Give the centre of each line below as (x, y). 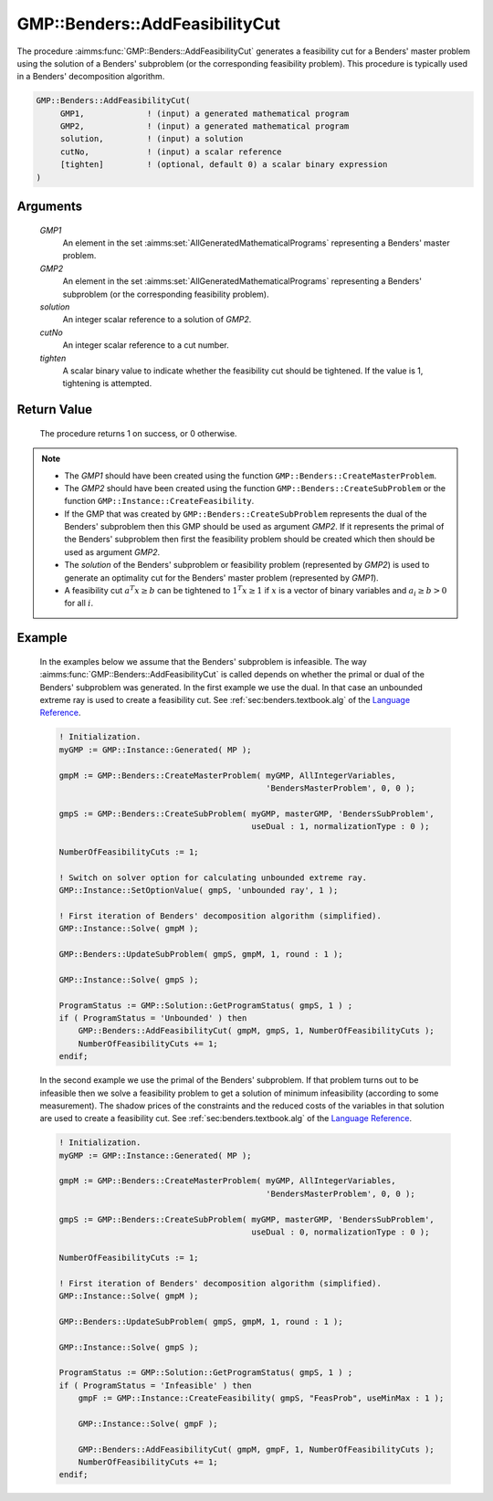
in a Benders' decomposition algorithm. (91, 77)
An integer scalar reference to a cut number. (146, 345)
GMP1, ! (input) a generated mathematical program (205, 113)
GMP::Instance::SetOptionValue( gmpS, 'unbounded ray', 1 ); (199, 891)
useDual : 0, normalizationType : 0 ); (341, 1232)
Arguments (50, 207)
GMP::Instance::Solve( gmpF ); (148, 1423)
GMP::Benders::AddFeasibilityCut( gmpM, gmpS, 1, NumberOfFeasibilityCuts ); (257, 1031)
